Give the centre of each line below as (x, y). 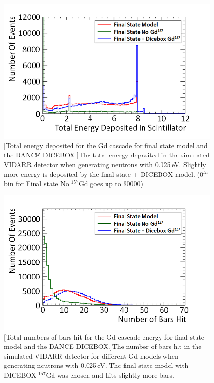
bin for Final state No (36, 183)
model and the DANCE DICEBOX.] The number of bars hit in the (103, 346)
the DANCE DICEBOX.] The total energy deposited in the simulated (107, 155)
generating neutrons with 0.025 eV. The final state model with (96, 365)
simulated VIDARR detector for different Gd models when (91, 356)
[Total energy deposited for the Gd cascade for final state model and (106, 145)
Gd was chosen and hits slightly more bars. (110, 374)
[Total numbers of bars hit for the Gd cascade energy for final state (104, 337)
